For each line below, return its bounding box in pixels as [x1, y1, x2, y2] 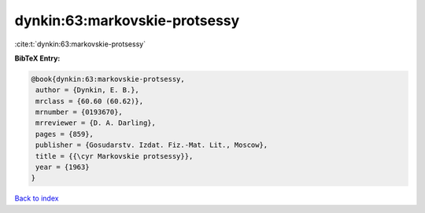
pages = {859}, [35, 130, 94, 138]
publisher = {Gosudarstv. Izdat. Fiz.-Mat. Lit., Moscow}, [35, 141, 268, 149]
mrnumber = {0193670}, [35, 108, 124, 117]
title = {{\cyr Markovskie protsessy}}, [35, 152, 194, 160]
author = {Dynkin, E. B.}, [35, 86, 139, 94]
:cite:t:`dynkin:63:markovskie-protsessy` [14, 39, 146, 49]
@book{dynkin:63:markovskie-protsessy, [31, 75, 185, 83]
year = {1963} [35, 163, 90, 172]
